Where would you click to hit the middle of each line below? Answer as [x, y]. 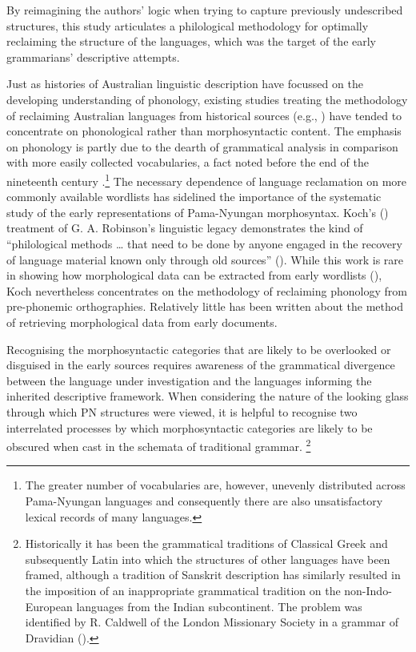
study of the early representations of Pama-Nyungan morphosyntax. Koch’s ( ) [198, 212]
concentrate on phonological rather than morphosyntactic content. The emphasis [204, 131]
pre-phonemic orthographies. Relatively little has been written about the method [205, 306]
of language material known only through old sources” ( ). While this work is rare [205, 259]
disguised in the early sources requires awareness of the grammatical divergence [201, 365]
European [49, 606]
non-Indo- [368, 590]
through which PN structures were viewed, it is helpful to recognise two [182, 411]
